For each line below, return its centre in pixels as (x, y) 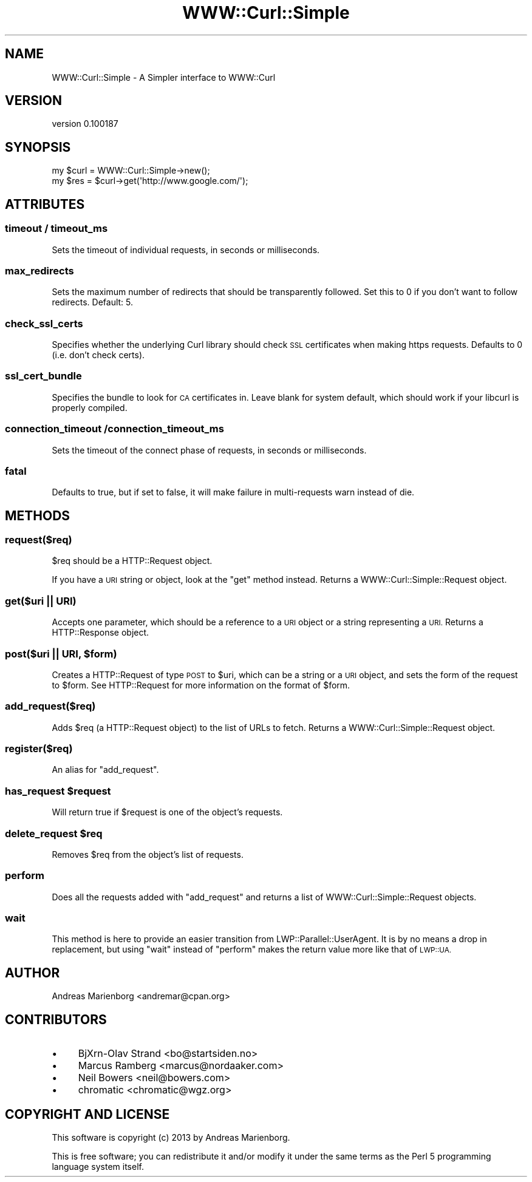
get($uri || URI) (41, 601)
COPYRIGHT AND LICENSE (87, 1114)
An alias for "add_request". (105, 770)
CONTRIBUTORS (56, 1019)
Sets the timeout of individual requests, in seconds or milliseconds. (186, 250)
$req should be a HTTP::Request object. (132, 561)
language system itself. (98, 1167)
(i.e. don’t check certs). (98, 355)
